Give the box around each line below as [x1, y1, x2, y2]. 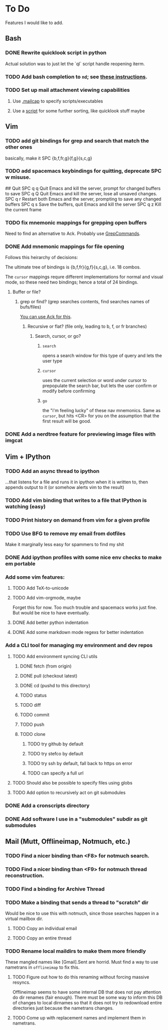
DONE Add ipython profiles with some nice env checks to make [5, 554, 162, 561]
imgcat [5, 437, 23, 444]
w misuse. [5, 174, 31, 181]
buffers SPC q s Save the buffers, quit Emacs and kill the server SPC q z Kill [5, 201, 161, 207]
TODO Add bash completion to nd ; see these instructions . [5, 73, 148, 80]
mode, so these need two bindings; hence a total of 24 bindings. [5, 279, 139, 285]
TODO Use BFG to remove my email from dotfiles [5, 530, 126, 537]
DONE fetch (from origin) [20, 663, 72, 669]
